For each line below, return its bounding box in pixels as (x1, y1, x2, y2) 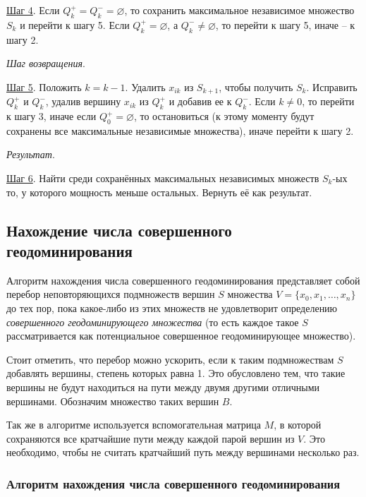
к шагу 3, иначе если (6, 109, 97, 124)
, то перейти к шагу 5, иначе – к (215, 17, 355, 32)
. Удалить (125, 79, 166, 94)
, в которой (274, 417, 322, 432)
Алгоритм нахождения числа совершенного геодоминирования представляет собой (6, 273, 360, 287)
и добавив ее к (169, 94, 232, 109)
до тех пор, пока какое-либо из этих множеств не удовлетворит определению (6, 300, 338, 315)
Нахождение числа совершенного (6, 219, 232, 241)
